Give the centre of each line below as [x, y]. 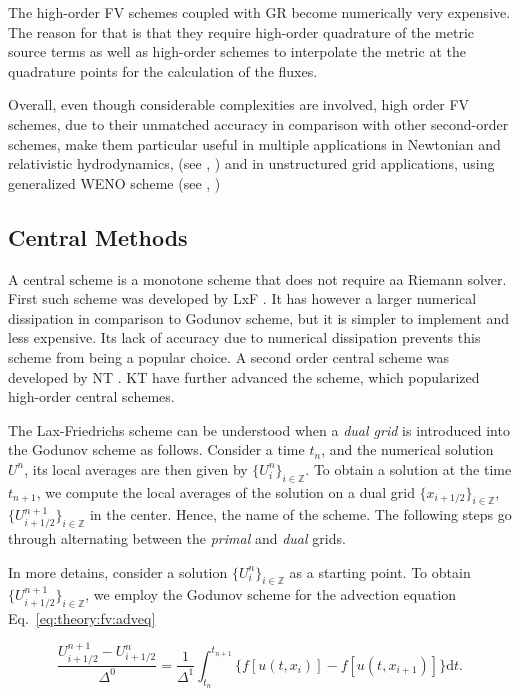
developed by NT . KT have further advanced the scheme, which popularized [244, 376]
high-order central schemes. [91, 396]
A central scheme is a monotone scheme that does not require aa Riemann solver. [257, 278]
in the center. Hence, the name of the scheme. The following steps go [300, 514]
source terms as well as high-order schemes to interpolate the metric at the [237, 51]
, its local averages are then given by [136, 468]
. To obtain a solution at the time [408, 468]
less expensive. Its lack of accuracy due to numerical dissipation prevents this [244, 337]
